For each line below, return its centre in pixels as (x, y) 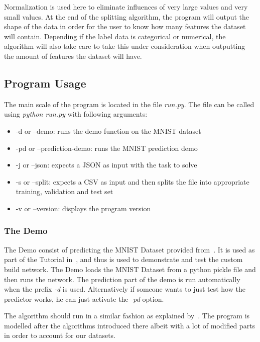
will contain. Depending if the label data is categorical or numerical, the (115, 36)
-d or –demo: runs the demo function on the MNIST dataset (108, 131)
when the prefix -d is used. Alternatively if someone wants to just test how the (125, 289)
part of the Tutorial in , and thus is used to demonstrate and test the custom (123, 259)
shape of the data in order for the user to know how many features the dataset (125, 26)
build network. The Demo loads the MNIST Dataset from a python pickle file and (130, 269)
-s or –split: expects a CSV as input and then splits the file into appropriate (133, 181)
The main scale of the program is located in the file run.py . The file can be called (129, 104)
